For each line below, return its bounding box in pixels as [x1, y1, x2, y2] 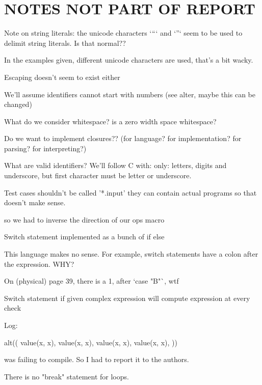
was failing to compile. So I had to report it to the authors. [4, 354, 189, 365]
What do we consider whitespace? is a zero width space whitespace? [4, 116, 217, 126]
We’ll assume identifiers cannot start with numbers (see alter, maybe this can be [4, 89, 255, 99]
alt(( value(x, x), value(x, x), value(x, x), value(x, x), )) [4, 337, 177, 347]
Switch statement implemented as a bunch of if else [4, 231, 165, 242]
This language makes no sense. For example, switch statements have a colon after [4, 249, 258, 259]
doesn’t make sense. [4, 197, 66, 208]
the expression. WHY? [4, 258, 74, 269]
